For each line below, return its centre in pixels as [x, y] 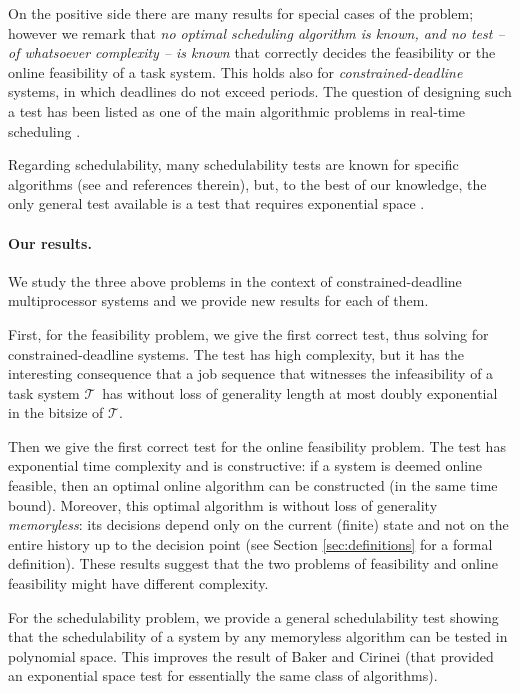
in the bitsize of [56, 412]
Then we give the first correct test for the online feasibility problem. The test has [257, 445]
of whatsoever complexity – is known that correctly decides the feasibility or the [252, 52]
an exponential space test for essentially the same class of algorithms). [223, 675]
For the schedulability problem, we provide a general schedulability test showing [253, 616]
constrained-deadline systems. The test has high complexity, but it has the [236, 353]
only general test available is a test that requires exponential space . [216, 203]
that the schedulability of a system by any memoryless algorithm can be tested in [258, 636]
